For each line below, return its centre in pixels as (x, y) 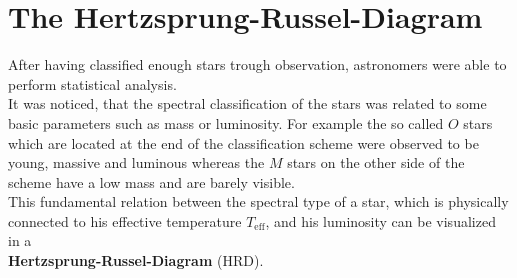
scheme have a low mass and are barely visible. (151, 181)
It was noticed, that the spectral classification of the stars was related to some (247, 103)
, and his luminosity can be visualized (380, 220)
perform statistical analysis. (92, 83)
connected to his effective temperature (125, 220)
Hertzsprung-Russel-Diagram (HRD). (136, 260)
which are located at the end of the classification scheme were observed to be (243, 142)
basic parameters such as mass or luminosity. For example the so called (226, 122)
